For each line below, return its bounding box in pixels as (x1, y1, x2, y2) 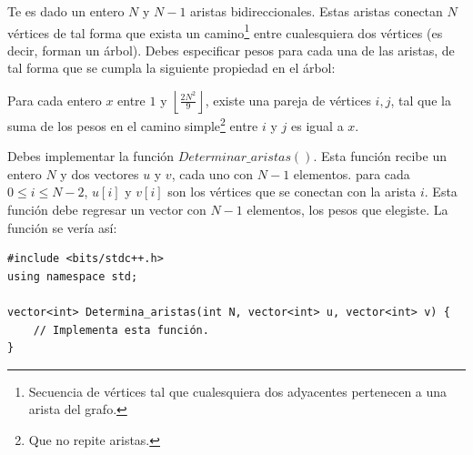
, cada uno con (171, 164, 254, 183)
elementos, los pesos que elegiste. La (247, 200, 448, 219)
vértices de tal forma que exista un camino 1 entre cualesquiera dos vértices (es (7, 20, 443, 42)
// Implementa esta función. (33, 323, 209, 337)
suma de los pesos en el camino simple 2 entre (7, 114, 258, 135)
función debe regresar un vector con (7, 200, 206, 219)
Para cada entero (7, 90, 102, 109)
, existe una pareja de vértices (205, 90, 371, 109)
